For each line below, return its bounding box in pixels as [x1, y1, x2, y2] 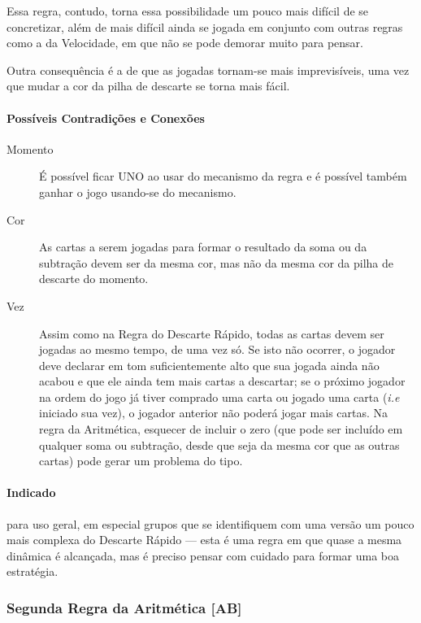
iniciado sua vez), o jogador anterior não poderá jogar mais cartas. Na [39, 404, 388, 421]
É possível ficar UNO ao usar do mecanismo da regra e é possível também [39, 168, 407, 185]
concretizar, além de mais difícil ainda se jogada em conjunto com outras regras [7, 18, 403, 35]
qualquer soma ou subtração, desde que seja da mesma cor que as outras [39, 436, 400, 453]
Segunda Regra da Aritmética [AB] [7, 597, 242, 617]
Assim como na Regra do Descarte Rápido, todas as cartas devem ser [39, 325, 384, 342]
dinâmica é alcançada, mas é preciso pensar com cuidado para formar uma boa [7, 547, 400, 564]
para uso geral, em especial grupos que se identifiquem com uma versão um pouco [7, 515, 414, 532]
